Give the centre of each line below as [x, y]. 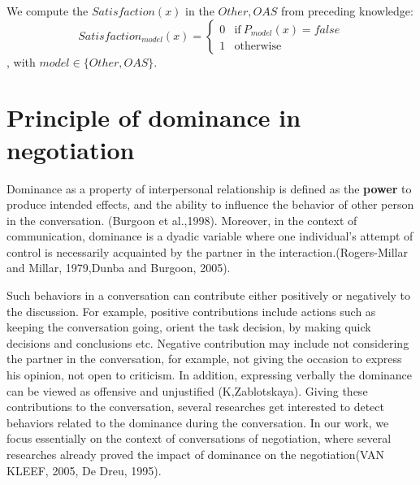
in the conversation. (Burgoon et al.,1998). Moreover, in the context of [182, 220]
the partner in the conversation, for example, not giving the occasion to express [204, 359]
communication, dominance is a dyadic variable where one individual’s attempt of [210, 236]
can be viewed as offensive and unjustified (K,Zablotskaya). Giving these [187, 390]
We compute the [48, 11]
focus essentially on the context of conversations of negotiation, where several [199, 438]
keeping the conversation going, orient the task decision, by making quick [189, 327]
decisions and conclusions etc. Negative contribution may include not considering [208, 342]
